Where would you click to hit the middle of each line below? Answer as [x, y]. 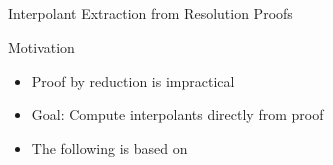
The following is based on [109, 147]
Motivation [41, 46]
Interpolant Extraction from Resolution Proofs [150, 13]
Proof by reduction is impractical [133, 80]
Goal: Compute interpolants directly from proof [177, 114]
